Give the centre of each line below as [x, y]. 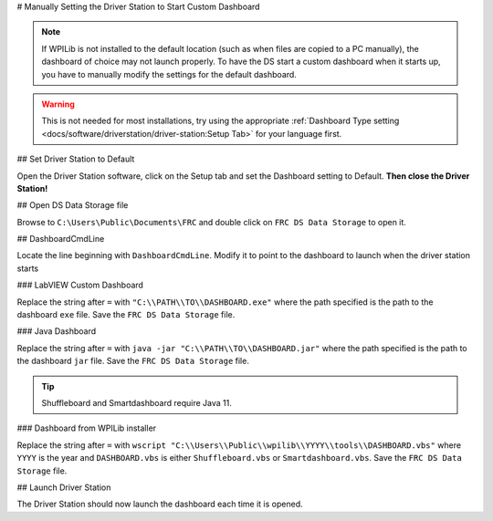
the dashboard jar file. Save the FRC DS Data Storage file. [133, 361]
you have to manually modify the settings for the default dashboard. [169, 74]
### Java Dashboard [56, 331]
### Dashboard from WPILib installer [87, 428]
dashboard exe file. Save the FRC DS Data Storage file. [126, 315]
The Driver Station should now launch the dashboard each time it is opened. [160, 504]
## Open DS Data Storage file [73, 205]
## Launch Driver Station [64, 487]
